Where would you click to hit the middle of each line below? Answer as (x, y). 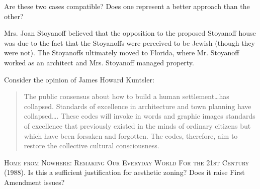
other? (14, 16)
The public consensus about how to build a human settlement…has (126, 96)
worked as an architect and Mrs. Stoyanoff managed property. (99, 62)
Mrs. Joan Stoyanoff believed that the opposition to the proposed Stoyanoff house (130, 33)
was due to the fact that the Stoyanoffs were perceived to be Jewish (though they (130, 42)
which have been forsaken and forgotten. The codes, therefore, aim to (131, 135)
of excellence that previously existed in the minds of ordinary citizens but (137, 125)
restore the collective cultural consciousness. (92, 146)
